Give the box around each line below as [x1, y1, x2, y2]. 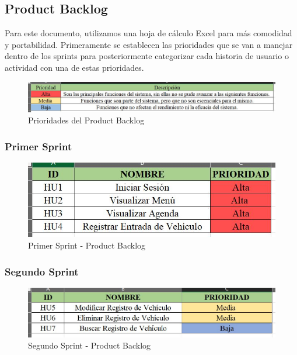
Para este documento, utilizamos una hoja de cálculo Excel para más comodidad [5, 27, 292, 39]
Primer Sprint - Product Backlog [28, 239, 146, 251]
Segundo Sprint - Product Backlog [28, 339, 151, 351]
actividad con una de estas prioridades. [5, 61, 144, 73]
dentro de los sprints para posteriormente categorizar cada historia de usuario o [5, 50, 289, 62]
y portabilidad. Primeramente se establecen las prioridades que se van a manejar [5, 38, 293, 50]
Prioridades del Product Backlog [28, 114, 145, 126]
